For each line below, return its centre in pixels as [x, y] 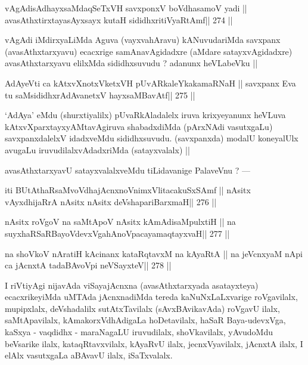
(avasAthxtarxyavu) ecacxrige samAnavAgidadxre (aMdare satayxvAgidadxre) [149, 51]
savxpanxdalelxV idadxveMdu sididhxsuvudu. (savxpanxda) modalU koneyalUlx [152, 138]
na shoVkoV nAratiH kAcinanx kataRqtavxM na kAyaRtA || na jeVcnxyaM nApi [154, 253]
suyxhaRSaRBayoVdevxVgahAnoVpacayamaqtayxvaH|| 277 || [117, 233]
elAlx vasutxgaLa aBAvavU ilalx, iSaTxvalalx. [89, 355]
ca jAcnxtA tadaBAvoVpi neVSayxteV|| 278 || [88, 265]
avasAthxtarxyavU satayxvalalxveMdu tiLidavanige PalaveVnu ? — [128, 170]
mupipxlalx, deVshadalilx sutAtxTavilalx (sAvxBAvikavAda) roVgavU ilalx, [142, 308]
